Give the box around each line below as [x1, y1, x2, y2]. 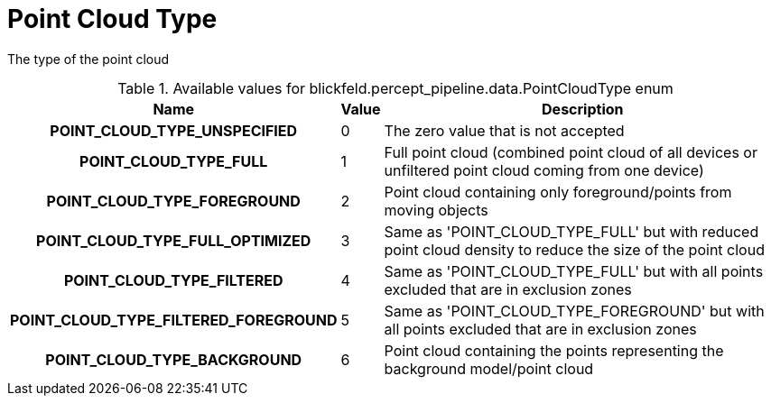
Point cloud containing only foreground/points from [384, 182, 732, 201]
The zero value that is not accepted [384, 121, 625, 140]
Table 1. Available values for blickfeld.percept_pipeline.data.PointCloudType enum [117, 78, 673, 97]
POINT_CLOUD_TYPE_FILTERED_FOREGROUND [10, 310, 338, 329]
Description [542, 99, 624, 118]
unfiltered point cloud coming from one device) [384, 160, 704, 179]
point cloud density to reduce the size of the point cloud [384, 240, 765, 259]
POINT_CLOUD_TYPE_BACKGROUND [45, 350, 302, 369]
